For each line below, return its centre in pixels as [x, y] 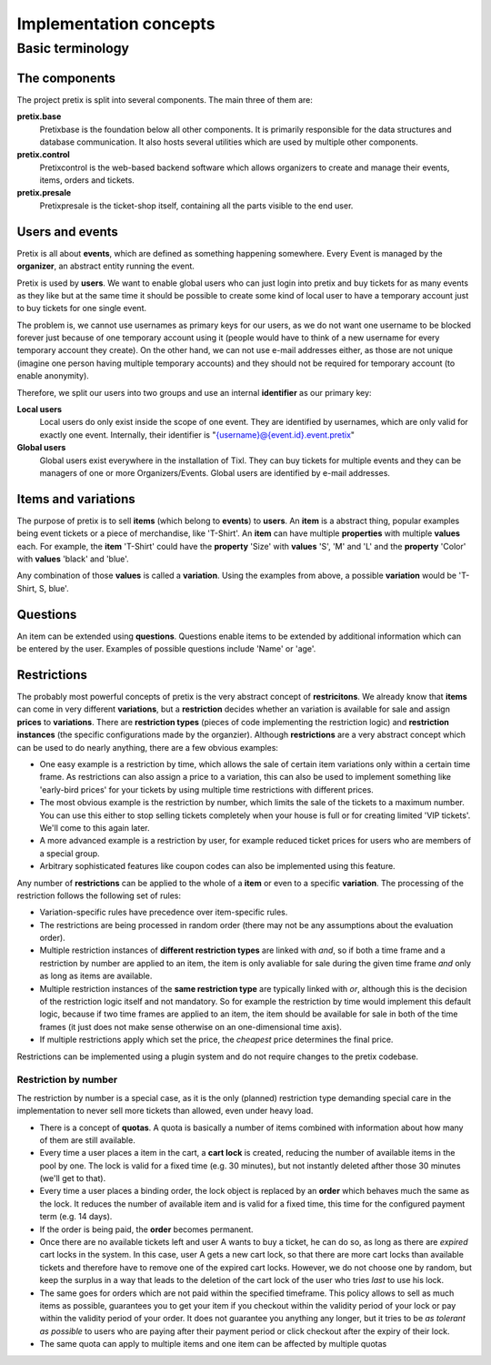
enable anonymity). [53, 376]
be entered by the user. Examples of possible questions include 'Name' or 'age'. [166, 649]
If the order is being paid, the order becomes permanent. [146, 1229]
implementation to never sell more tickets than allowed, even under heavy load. [165, 1111]
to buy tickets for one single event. [82, 308]
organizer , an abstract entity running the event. [106, 266]
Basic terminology [73, 48]
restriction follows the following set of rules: [99, 895]
